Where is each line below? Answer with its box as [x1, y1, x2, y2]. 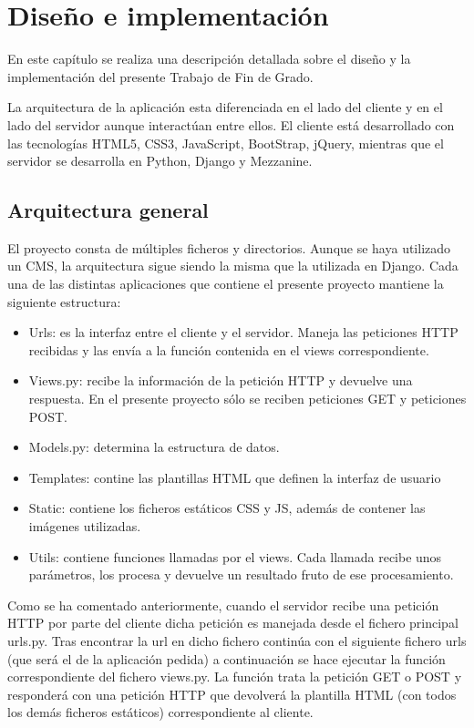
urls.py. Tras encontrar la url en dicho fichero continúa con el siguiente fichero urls [7, 631, 467, 650]
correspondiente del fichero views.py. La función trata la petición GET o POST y [7, 667, 462, 686]
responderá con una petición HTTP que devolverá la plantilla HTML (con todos [7, 684, 457, 703]
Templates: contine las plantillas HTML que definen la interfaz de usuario [28, 467, 441, 487]
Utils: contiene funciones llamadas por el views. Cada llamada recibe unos [28, 547, 442, 566]
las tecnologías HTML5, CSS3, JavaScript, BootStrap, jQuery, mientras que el [7, 133, 444, 152]
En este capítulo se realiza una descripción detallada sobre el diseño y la [7, 49, 411, 68]
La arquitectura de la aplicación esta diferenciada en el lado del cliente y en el [7, 97, 443, 117]
